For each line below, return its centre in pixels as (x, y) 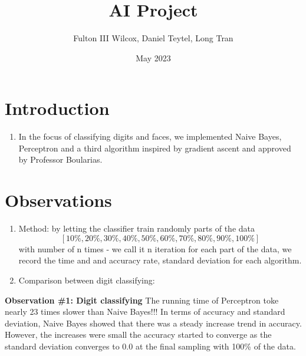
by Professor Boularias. (60, 159)
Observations (58, 200)
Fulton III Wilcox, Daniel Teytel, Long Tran (153, 38)
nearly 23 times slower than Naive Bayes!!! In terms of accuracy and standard (145, 311)
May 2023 (153, 57)
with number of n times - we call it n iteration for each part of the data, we (155, 248)
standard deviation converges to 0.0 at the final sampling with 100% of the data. (150, 346)
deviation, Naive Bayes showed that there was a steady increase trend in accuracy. (153, 323)
